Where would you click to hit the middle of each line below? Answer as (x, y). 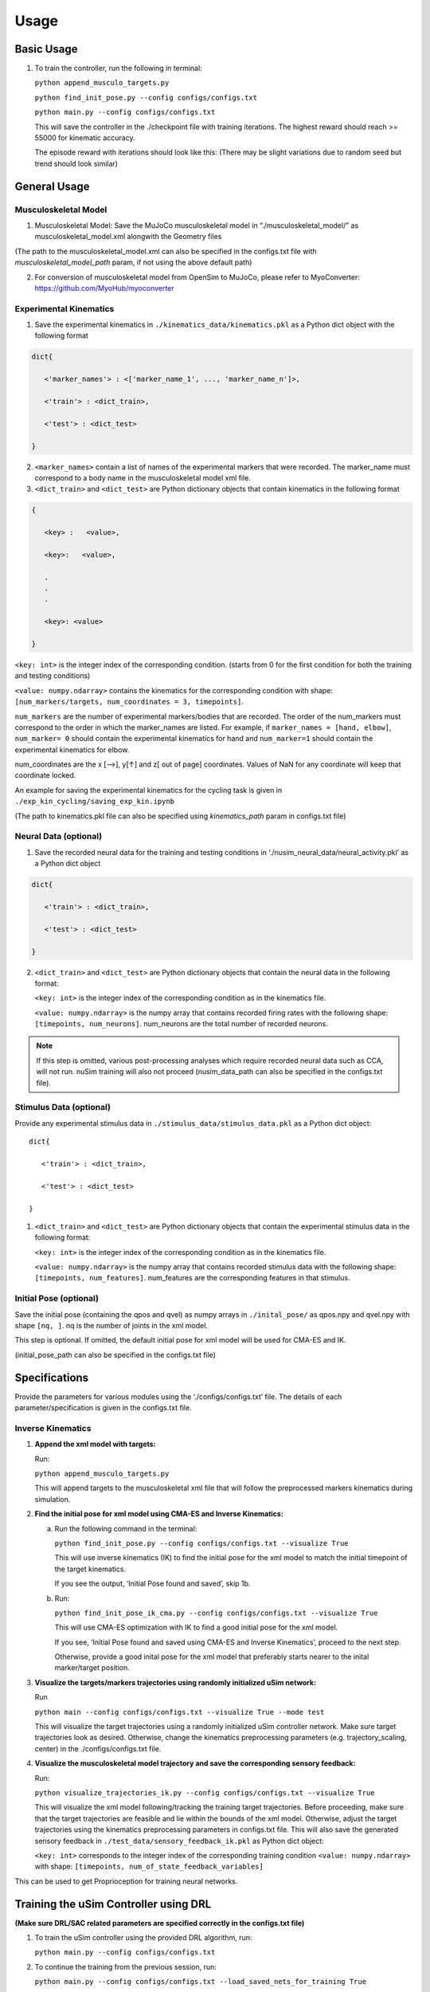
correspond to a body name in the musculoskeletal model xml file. (143, 477)
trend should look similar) (76, 163)
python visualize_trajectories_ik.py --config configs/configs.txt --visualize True (205, 1792)
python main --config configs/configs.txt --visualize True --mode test (180, 1712)
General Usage (53, 186)
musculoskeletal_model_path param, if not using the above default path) (133, 262)
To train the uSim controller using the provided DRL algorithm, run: (143, 1937)
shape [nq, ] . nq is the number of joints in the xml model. (111, 1325)
